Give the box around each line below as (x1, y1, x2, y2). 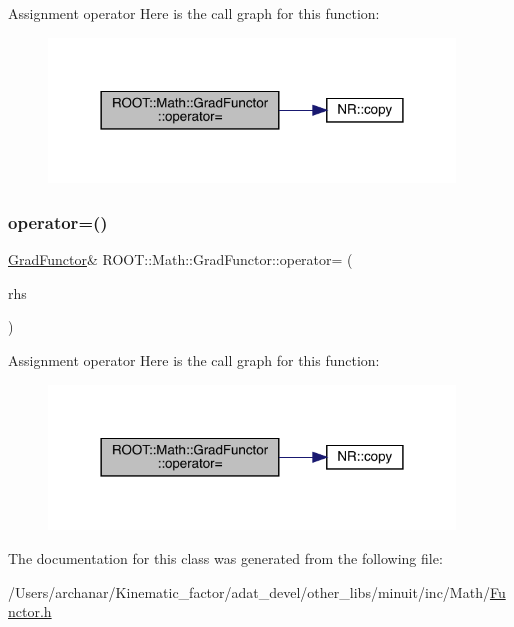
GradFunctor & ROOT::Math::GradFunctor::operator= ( (8, 249, 353, 270)
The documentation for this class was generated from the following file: (8, 547, 443, 568)
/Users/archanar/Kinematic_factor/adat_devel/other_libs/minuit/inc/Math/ (8, 581, 490, 602)
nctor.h (8, 601, 52, 622)
